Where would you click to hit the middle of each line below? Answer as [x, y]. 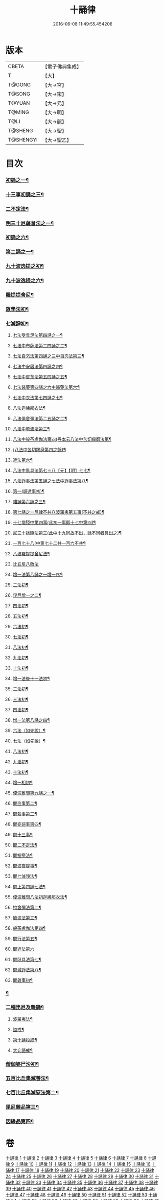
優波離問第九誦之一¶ [33, 793]
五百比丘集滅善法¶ [27, 1079]
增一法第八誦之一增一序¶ [38, 575]
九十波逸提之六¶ [25, 281]
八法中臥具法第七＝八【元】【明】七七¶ [52, 471]
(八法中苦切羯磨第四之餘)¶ [39, 450]
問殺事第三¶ [25, 814]
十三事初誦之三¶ [25, 194]
